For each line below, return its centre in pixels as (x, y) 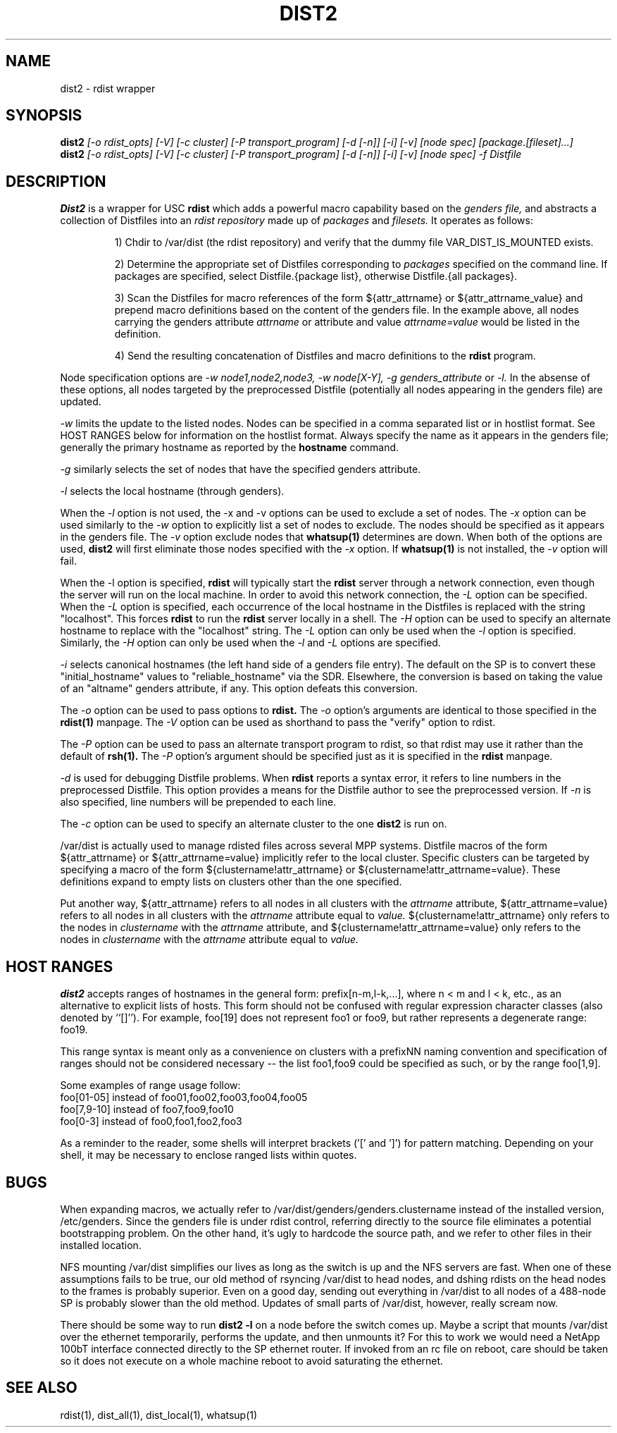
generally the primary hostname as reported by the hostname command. (230, 448)
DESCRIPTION (56, 181)
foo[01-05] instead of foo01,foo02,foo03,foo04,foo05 (184, 1097)
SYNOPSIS (44, 116)
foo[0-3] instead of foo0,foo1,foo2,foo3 (151, 1121)
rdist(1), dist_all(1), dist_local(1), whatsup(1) (159, 1415)
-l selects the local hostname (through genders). (172, 491)
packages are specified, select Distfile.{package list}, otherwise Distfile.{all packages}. (316, 276)
